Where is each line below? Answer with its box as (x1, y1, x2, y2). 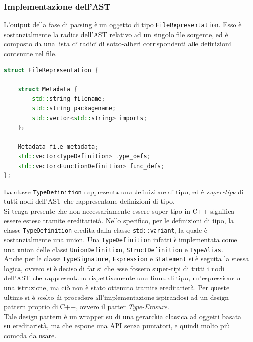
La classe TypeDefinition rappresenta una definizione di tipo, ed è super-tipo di (4, 186, 244, 196)
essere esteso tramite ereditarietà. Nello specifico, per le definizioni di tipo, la (4, 215, 234, 225)
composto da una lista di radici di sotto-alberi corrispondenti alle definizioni (4, 39, 231, 49)
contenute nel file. (4, 48, 57, 59)
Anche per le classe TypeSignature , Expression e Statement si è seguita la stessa (4, 254, 249, 264)
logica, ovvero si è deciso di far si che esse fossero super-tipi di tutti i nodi (4, 263, 225, 273)
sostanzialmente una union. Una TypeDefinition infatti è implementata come (4, 234, 237, 244)
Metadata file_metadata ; (18, 143, 98, 150)
